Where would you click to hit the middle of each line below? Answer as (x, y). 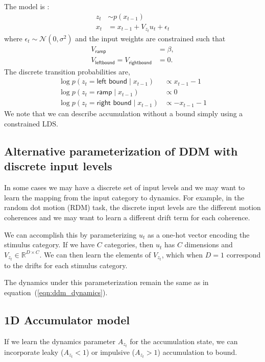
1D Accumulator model (67, 320)
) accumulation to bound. (197, 352)
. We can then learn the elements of (95, 254)
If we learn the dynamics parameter (60, 341)
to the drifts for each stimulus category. (66, 265)
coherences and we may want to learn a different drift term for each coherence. (127, 217)
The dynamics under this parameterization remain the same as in (106, 282)
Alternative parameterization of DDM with (121, 151)
